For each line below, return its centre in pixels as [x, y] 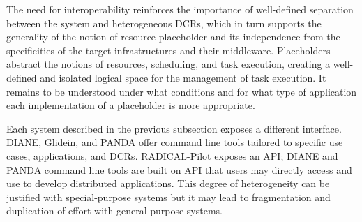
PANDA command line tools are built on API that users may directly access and [179, 169]
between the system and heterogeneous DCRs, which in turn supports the [164, 23]
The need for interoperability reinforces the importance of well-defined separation [180, 9]
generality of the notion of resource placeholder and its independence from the [173, 37]
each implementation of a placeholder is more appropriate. [131, 105]
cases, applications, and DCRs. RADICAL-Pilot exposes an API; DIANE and [172, 155]
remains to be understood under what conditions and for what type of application [182, 91]
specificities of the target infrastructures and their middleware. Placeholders [168, 50]
